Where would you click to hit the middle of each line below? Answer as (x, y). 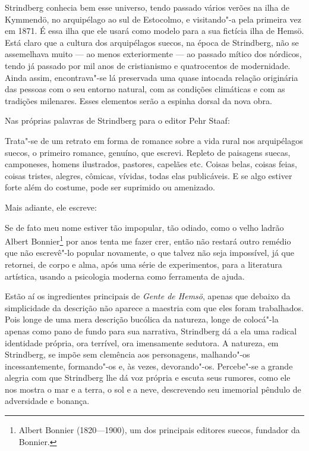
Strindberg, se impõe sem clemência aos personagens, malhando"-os (127, 354)
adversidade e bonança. (47, 401)
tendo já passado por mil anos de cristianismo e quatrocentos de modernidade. (148, 65)
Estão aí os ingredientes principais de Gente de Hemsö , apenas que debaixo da (148, 296)
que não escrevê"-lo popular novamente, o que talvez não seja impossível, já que (150, 253)
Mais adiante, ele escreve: (51, 207)
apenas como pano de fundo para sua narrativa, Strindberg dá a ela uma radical (151, 331)
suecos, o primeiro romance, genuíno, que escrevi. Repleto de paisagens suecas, (148, 152)
